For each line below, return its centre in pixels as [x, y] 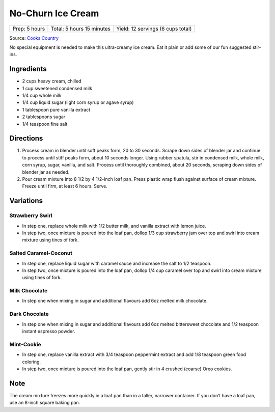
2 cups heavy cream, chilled [52, 81]
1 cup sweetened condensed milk [57, 88]
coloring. [31, 362]
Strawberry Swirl [31, 215]
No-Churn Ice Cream [54, 13]
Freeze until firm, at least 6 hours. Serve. [65, 186]
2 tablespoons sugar [44, 117]
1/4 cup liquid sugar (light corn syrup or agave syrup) [78, 102]
